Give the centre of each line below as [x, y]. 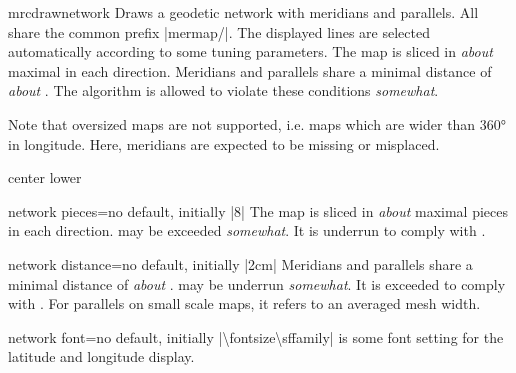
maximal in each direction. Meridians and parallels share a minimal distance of [250, 70]
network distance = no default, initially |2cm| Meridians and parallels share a [240, 263]
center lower [45, 177]
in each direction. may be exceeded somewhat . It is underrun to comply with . [247, 230]
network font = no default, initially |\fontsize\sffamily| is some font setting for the [256, 336]
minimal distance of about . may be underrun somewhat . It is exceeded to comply [257, 283]
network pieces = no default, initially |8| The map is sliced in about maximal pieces [258, 210]
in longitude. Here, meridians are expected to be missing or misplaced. [224, 143]
